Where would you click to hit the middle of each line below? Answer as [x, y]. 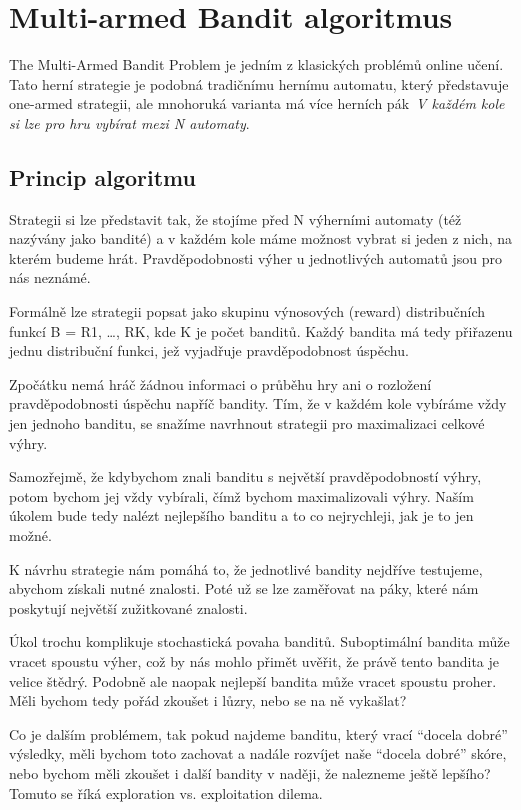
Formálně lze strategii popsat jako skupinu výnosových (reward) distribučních [247, 311]
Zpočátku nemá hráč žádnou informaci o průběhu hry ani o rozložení [220, 383]
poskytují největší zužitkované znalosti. [128, 607]
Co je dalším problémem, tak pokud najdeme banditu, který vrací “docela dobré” [258, 733]
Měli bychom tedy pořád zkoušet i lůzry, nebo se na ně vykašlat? [208, 700]
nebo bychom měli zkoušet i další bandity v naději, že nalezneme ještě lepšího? [250, 772]
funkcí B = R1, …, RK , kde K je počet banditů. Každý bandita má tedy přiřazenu [261, 330]
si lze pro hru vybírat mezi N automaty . [129, 122]
